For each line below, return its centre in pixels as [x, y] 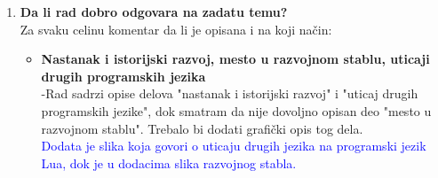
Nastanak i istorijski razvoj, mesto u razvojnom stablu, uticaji [235, 59]
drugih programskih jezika [123, 76]
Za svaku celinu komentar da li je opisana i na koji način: [176, 29]
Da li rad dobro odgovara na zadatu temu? [154, 12]
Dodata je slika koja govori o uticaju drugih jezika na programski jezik [234, 146]
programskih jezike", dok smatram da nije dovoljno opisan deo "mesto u [236, 110]
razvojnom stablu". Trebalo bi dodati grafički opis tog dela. [202, 128]
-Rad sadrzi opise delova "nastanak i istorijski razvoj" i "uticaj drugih [230, 93]
